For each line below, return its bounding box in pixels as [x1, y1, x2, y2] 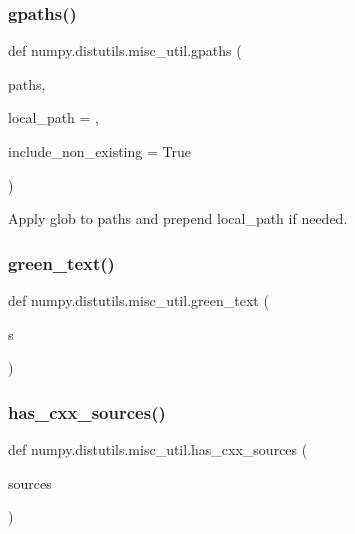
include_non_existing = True [8, 141, 191, 161]
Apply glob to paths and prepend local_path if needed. [8, 208, 348, 229]
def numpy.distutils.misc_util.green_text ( [8, 290, 269, 310]
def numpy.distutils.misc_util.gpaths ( [8, 40, 242, 61]
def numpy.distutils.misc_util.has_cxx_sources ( [8, 439, 308, 459]
